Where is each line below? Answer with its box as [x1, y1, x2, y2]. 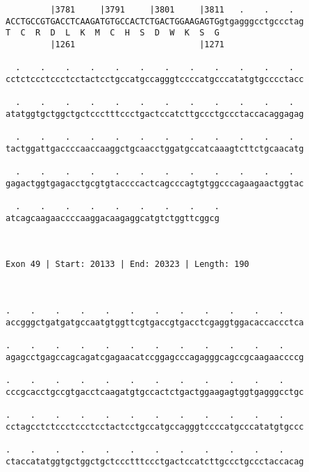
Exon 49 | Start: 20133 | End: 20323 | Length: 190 [6, 259, 249, 270]
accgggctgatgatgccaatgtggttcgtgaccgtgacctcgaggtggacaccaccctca [6, 317, 304, 327]
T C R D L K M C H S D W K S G [6, 28, 219, 38]
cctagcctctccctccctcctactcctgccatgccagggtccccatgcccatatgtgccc [6, 421, 304, 432]
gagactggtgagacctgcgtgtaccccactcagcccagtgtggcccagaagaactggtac [6, 178, 304, 188]
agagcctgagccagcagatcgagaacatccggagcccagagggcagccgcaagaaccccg [6, 352, 304, 362]
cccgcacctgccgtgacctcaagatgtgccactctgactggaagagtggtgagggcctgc [6, 386, 304, 397]
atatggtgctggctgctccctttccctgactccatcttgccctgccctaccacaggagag [6, 108, 304, 119]
